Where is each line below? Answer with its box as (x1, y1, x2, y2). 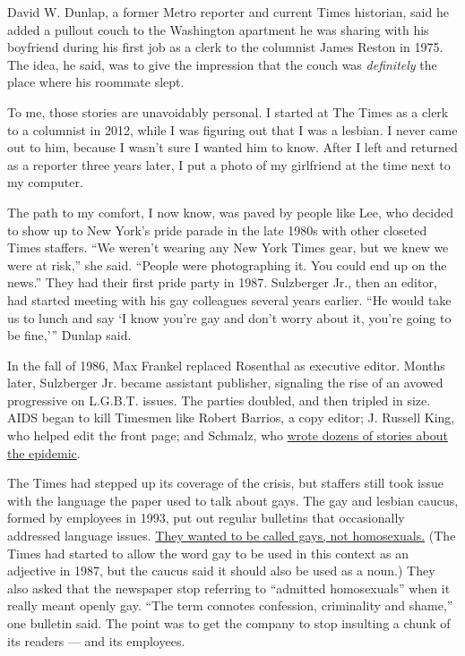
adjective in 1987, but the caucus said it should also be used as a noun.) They (7, 561, 435, 580)
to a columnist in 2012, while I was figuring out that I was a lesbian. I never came (7, 120, 458, 139)
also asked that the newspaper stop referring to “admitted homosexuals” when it (7, 578, 451, 597)
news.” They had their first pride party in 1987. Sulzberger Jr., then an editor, (7, 273, 437, 292)
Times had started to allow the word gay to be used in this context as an (7, 543, 409, 562)
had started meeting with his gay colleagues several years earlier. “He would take (7, 290, 452, 309)
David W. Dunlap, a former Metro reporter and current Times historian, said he (7, 3, 449, 21)
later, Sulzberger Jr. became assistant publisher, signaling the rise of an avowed (7, 373, 443, 392)
